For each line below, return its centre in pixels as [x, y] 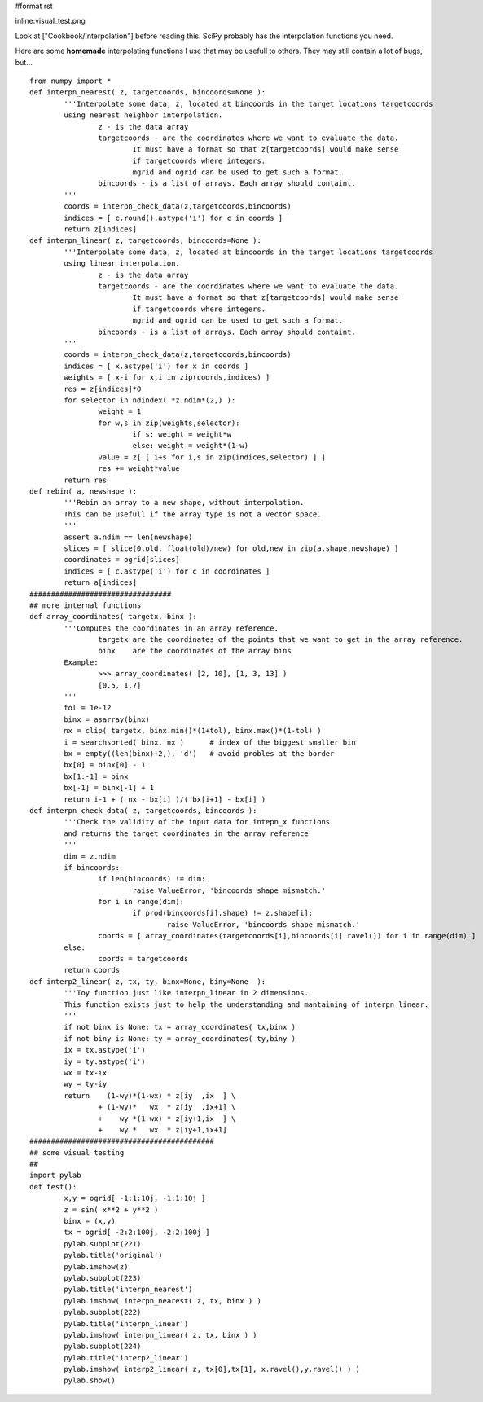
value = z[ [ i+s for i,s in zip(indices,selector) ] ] [212, 457]
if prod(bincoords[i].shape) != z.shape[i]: [223, 913]
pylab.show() [90, 1380]
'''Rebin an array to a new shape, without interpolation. [184, 503]
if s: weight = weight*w [182, 435]
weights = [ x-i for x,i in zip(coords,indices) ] [167, 378]
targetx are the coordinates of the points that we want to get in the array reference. [281, 640]
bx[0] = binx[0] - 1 [105, 765]
